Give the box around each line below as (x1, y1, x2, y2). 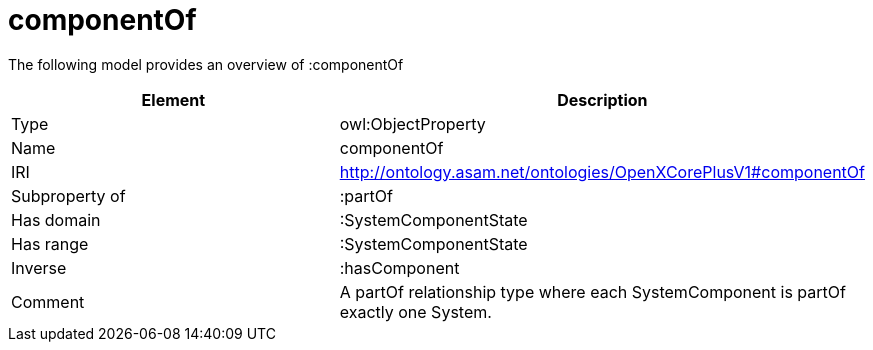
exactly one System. (339, 301, 492, 322)
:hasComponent (339, 257, 460, 278)
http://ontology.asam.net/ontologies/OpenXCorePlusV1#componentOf (339, 161, 865, 182)
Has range (11, 233, 89, 254)
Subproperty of (11, 185, 126, 206)
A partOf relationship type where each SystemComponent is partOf (339, 281, 846, 302)
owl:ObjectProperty (339, 113, 486, 134)
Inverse (11, 257, 67, 278)
